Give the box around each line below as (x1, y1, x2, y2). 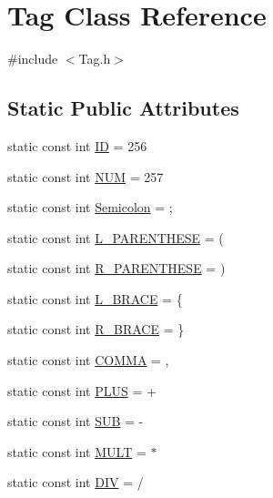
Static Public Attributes (7, 94, 239, 122)
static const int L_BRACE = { (7, 289, 183, 308)
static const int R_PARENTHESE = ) (7, 259, 226, 278)
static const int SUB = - (7, 412, 144, 431)
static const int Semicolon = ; (7, 198, 173, 217)
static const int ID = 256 (7, 136, 147, 155)
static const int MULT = (7, 442, 147, 461)
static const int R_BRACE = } (7, 320, 185, 339)
